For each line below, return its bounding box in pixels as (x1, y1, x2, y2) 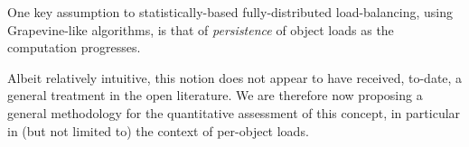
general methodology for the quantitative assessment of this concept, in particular (7, 103, 461, 122)
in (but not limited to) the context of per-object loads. (7, 121, 309, 140)
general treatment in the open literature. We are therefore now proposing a (7, 86, 423, 105)
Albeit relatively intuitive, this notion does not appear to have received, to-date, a (7, 68, 463, 87)
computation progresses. (7, 38, 141, 57)
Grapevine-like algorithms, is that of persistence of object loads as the (7, 20, 394, 39)
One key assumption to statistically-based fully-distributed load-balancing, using (7, 3, 453, 21)
